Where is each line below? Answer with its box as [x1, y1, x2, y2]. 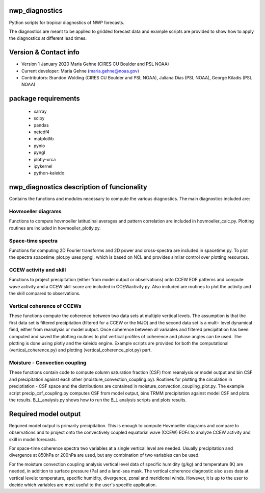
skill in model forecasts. [9, 436, 57, 442]
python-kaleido [33, 170, 65, 176]
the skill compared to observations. [9, 291, 80, 296]
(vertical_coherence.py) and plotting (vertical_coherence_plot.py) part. [9, 347, 152, 353]
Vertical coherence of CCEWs [9, 302, 82, 309]
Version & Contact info [9, 48, 79, 56]
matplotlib [33, 136, 54, 142]
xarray [33, 108, 47, 114]
